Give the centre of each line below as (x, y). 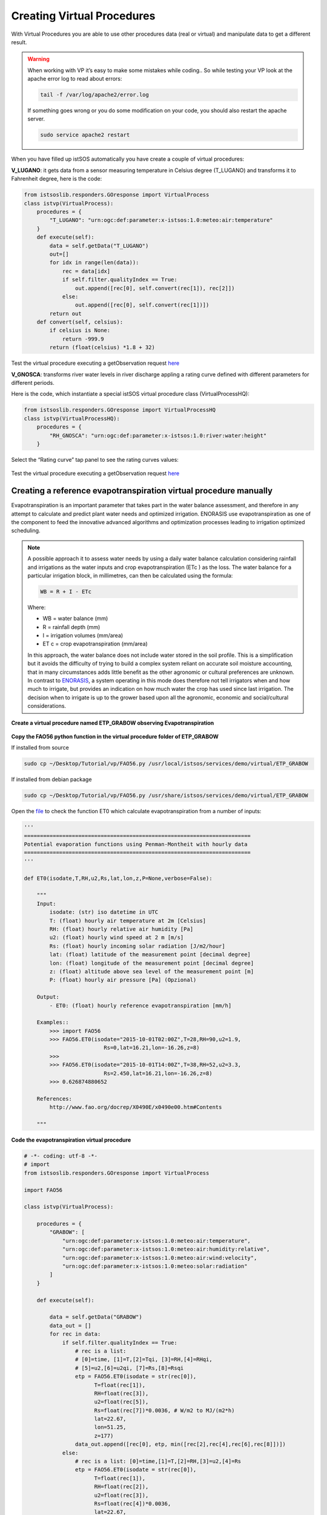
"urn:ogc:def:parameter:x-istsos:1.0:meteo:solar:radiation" (155, 1266)
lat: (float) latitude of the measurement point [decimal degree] (150, 955)
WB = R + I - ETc (66, 591)
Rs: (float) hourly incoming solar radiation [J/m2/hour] (137, 946)
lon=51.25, (110, 1427)
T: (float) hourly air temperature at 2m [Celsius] (128, 921)
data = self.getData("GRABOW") (96, 1317)
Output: (48, 997)
